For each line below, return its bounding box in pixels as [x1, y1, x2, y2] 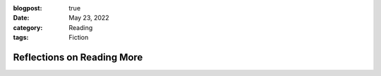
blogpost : [13, 4, 42, 12]
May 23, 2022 [68, 14, 109, 22]
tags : [13, 33, 29, 42]
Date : [13, 14, 30, 22]
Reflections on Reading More [13, 51, 143, 63]
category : [13, 23, 43, 31]
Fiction [68, 33, 89, 42]
